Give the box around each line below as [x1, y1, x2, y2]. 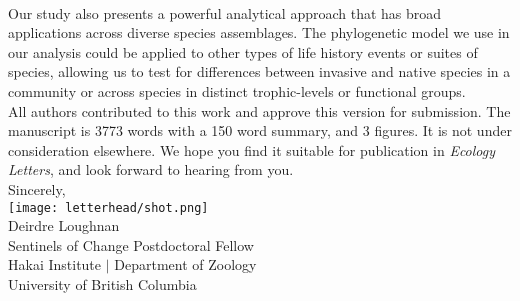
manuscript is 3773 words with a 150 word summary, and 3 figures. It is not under [8, 120, 512, 141]
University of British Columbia [8, 273, 197, 294]
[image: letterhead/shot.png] [8, 200, 209, 215]
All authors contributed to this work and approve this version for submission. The [8, 100, 511, 121]
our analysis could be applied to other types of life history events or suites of [8, 41, 478, 62]
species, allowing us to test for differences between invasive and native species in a [8, 61, 511, 82]
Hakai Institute [8, 254, 102, 275]
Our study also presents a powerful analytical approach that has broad [8, 2, 442, 23]
